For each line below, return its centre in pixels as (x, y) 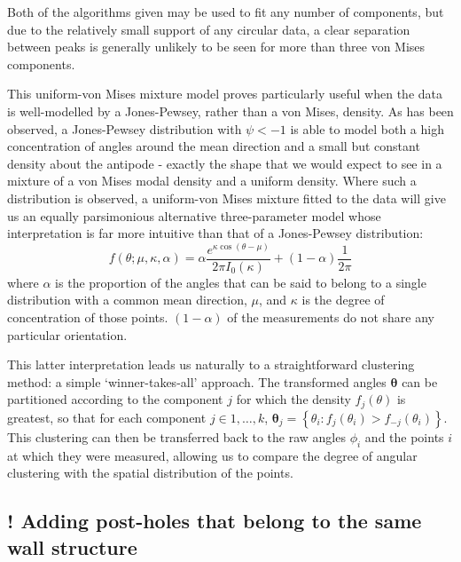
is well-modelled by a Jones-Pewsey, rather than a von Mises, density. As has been (230, 111)
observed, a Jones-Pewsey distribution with (125, 128)
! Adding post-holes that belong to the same (215, 521)
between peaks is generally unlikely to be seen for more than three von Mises (216, 47)
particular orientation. (67, 334)
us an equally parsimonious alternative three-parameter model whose (194, 215)
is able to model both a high (367, 128)
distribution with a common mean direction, (127, 300)
